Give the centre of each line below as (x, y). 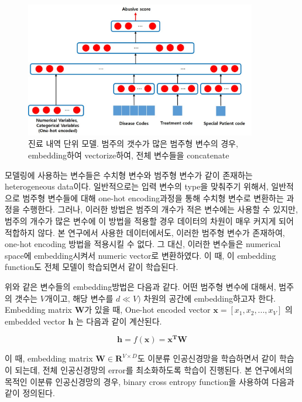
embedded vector (35, 321)
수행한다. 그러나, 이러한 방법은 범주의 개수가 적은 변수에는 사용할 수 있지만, (160, 209)
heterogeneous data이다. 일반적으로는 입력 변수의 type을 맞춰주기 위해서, (137, 186)
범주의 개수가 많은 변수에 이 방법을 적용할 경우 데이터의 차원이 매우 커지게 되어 (149, 221)
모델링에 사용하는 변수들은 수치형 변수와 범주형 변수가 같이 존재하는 (129, 175)
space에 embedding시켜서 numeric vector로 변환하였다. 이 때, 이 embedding (140, 255)
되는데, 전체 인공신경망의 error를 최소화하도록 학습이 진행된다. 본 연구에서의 (154, 370)
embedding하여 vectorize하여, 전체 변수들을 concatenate (129, 155)
